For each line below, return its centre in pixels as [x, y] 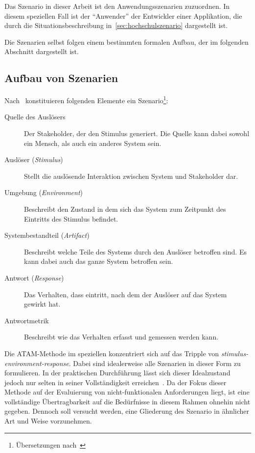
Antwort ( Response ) [34, 277]
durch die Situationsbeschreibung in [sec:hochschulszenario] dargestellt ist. [116, 25]
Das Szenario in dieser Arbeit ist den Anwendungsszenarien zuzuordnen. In [117, 6]
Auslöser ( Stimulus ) [34, 159]
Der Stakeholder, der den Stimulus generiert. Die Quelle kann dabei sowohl [137, 133]
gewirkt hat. [42, 304]
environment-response [37, 363]
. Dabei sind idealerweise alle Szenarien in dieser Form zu [155, 363]
